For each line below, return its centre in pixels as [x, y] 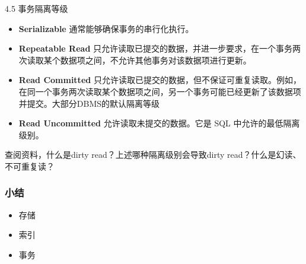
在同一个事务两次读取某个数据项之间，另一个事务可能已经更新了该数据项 [160, 91]
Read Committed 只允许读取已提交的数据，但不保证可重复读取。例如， [160, 80]
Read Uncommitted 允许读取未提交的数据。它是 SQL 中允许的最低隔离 [159, 123]
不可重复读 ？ [30, 166]
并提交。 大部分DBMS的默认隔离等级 [89, 103]
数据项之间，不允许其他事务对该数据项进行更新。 [156, 60]
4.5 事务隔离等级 [36, 8]
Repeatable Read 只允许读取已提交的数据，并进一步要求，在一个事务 [155, 48]
